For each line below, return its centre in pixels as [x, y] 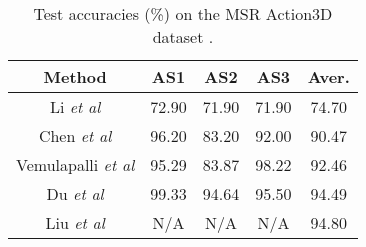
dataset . [183, 36]
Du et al [75, 193]
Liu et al [75, 222]
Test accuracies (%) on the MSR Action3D [183, 13]
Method [75, 76]
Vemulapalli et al [75, 164]
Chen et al [75, 135]
